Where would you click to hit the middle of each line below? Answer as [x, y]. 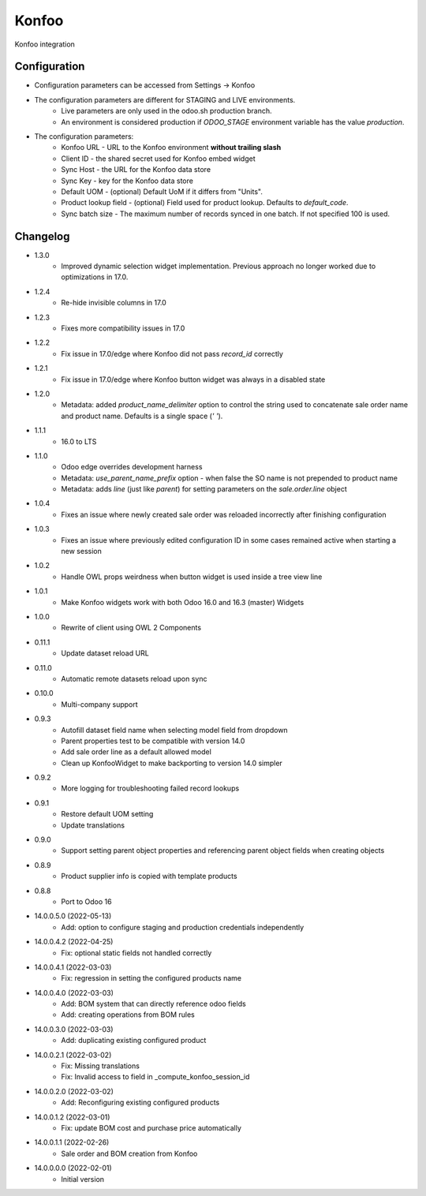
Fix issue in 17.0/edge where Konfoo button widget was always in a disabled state [193, 379]
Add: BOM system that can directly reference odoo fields [153, 1004]
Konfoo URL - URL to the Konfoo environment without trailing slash [171, 148]
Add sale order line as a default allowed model [136, 752]
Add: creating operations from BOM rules [128, 1015]
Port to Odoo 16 [86, 901]
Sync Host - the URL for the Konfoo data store [136, 170]
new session [81, 551]
